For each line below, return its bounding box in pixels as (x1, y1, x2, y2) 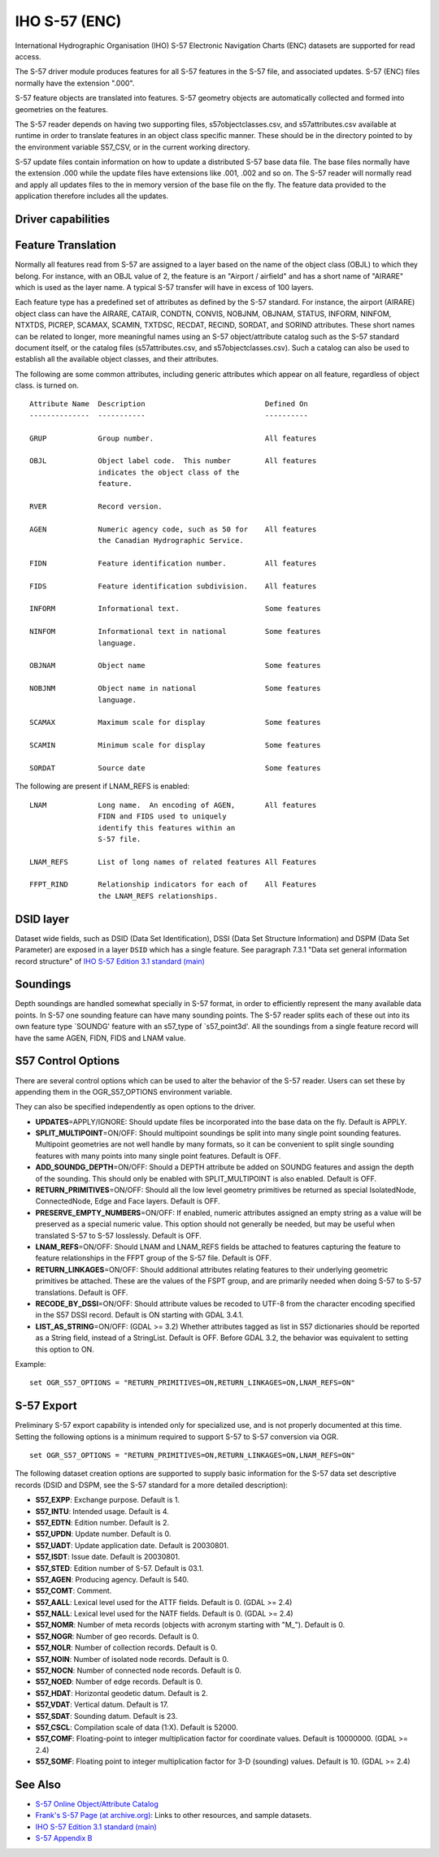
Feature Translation (15, 238, 117, 252)
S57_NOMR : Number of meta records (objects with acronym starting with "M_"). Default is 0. (35, 1620, 346, 1629)
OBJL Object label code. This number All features (29, 456, 317, 466)
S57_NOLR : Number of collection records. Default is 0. (35, 1642, 218, 1653)
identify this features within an (98, 823, 236, 832)
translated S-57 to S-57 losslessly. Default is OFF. (35, 1230, 202, 1240)
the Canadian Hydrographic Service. (98, 536, 244, 545)
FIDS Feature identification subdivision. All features (29, 581, 317, 591)
